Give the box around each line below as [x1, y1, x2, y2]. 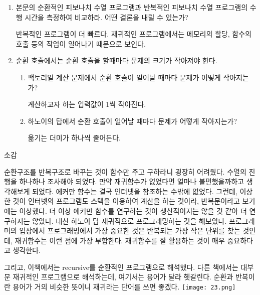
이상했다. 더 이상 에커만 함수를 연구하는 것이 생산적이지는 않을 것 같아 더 [19, 205, 247, 216]
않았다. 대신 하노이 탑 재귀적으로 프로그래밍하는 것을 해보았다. [32, 215, 227, 226]
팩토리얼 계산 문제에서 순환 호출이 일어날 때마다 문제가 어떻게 [28, 72, 221, 82]
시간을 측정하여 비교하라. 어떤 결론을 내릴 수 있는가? [25, 12, 188, 22]
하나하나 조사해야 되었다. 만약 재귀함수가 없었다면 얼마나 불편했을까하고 [19, 176, 244, 187]
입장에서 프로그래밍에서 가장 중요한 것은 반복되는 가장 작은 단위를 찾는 [19, 225, 240, 236]
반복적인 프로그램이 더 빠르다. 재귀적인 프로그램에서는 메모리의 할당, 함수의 [16, 29, 251, 39]
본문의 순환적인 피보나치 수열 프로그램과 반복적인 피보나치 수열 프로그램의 [16, 2, 248, 12]
